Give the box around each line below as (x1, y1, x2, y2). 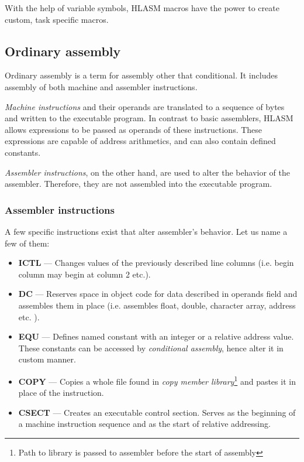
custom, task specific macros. (5, 13, 109, 25)
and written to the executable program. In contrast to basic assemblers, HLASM (5, 112, 293, 124)
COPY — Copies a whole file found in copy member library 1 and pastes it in (18, 373, 296, 387)
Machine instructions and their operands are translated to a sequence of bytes (5, 100, 285, 112)
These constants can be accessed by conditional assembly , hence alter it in (18, 341, 284, 354)
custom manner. (18, 353, 76, 365)
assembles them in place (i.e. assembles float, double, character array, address (18, 299, 296, 311)
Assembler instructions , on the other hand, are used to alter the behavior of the (5, 166, 290, 178)
